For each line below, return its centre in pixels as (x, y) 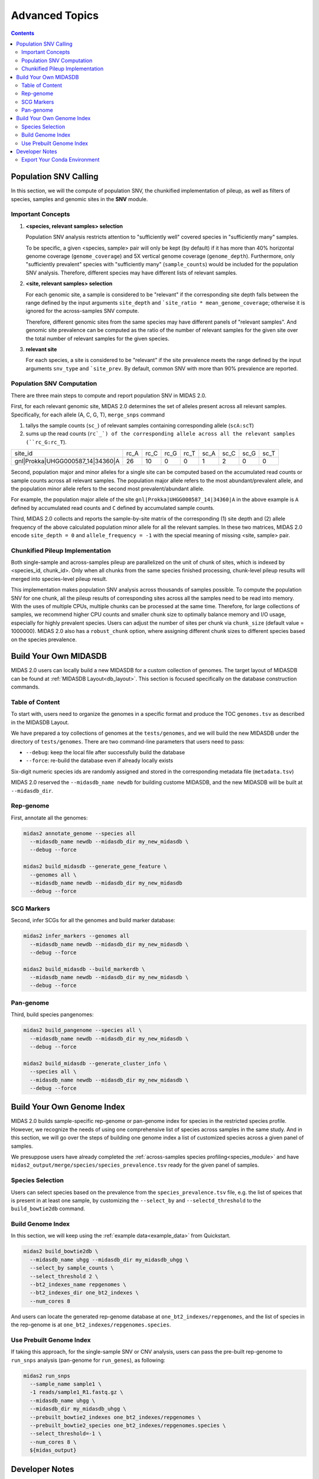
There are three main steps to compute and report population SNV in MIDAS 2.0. (109, 395)
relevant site (41, 349)
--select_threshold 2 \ (64, 1276)
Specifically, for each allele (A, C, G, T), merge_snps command (88, 415)
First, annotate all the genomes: (49, 818)
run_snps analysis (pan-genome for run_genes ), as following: (88, 1360)
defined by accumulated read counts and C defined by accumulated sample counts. (113, 508)
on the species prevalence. (44, 640)
